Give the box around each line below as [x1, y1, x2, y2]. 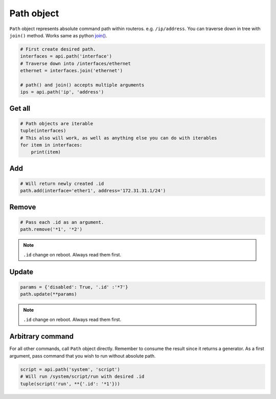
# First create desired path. [20, 46, 96, 52]
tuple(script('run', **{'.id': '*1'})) [20, 381, 120, 387]
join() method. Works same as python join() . [9, 32, 107, 38]
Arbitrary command [9, 332, 74, 341]
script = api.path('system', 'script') [20, 366, 120, 372]
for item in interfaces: [20, 142, 83, 148]
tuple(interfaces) [20, 128, 66, 134]
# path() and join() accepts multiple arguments [20, 82, 145, 88]
